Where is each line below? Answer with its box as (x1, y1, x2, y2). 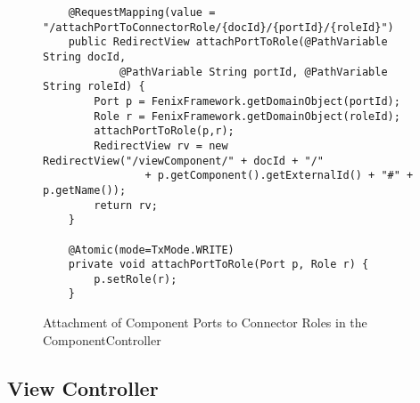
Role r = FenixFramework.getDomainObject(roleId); (94, 109, 400, 123)
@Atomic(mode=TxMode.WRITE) (68, 243, 235, 256)
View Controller (7, 374, 159, 401)
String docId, (43, 50, 127, 63)
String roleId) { (43, 80, 145, 93)
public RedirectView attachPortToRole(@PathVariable (68, 36, 388, 49)
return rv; (94, 198, 158, 212)
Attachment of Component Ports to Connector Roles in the (43, 313, 367, 332)
